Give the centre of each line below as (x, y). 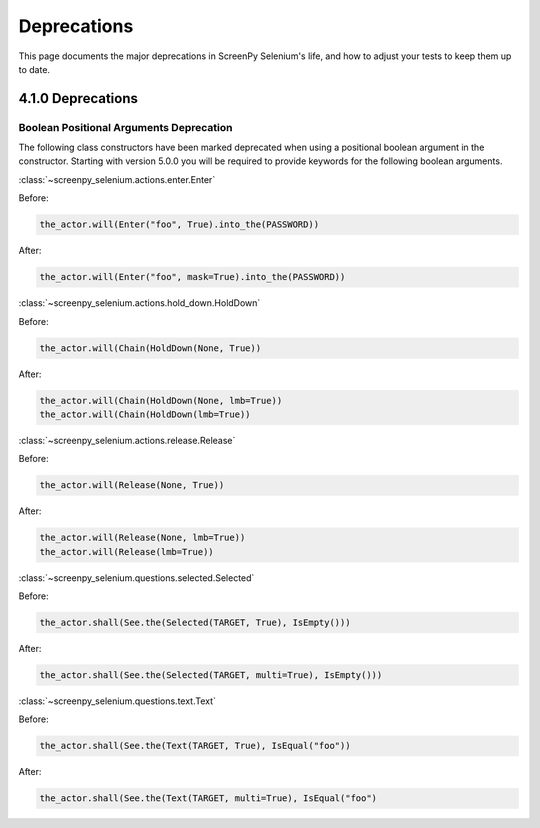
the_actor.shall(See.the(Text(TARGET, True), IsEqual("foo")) (195, 746)
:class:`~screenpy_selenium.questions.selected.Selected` (136, 577)
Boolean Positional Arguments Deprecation (125, 127)
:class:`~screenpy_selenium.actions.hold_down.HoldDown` (139, 303)
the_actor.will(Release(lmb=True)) (126, 551)
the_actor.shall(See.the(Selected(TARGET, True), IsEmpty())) (195, 623)
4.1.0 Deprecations (78, 98)
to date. (34, 69)
